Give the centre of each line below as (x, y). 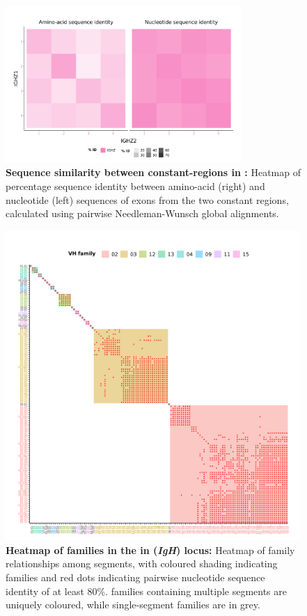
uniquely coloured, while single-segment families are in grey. (133, 605)
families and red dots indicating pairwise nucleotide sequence (135, 577)
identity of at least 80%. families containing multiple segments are (146, 591)
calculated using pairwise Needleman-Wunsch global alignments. (142, 213)
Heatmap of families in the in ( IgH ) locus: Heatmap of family (150, 550)
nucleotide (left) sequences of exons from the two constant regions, (147, 199)
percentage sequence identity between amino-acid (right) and (135, 186)
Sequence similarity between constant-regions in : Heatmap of (153, 172)
